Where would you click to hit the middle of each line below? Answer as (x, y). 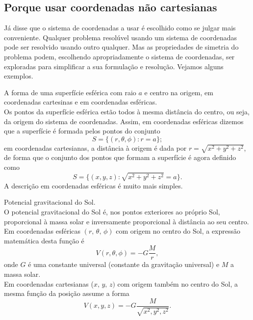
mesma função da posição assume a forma (67, 293)
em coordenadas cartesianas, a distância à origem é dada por (95, 147)
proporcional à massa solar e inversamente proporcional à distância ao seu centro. (126, 221)
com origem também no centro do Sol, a (177, 283)
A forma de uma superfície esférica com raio (70, 92)
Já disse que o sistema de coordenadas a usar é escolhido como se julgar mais (120, 28)
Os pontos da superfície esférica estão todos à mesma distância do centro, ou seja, (127, 111)
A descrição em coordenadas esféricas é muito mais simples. (93, 185)
